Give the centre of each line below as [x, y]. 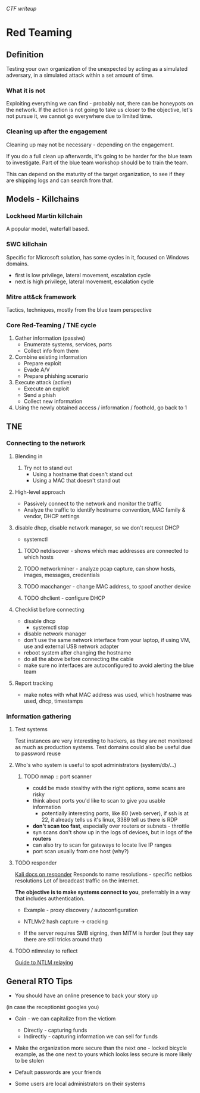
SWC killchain [27, 245]
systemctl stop [51, 627]
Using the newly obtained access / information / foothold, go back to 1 [101, 408]
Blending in [29, 456]
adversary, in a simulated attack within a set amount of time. [80, 75]
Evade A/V [37, 370]
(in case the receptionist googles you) [53, 1007]
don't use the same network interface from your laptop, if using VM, [107, 640]
